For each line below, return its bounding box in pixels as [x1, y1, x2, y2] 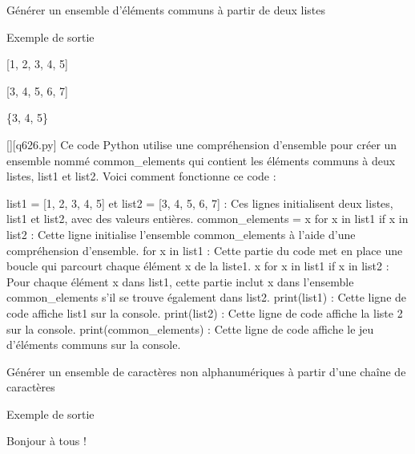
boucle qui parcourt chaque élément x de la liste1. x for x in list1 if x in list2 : [6, 257, 389, 274]
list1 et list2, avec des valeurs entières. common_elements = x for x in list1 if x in [6, 210, 409, 227]
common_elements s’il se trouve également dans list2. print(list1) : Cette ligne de [6, 289, 407, 306]
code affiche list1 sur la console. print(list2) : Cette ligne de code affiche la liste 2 [6, 304, 403, 321]
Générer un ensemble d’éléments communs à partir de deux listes [6, 2, 326, 18]
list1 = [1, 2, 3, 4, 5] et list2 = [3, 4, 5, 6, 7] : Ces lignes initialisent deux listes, [6, 194, 393, 211]
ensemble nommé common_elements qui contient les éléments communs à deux [6, 152, 396, 168]
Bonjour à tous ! [6, 432, 87, 449]
